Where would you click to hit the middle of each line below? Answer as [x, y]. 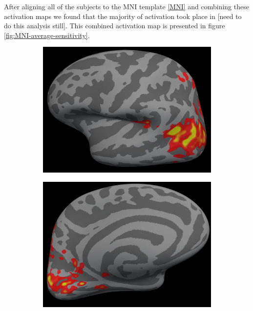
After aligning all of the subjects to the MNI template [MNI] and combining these [126, 6]
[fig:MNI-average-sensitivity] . [47, 35]
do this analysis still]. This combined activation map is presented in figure [115, 26]
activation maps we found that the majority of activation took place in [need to [123, 16]
